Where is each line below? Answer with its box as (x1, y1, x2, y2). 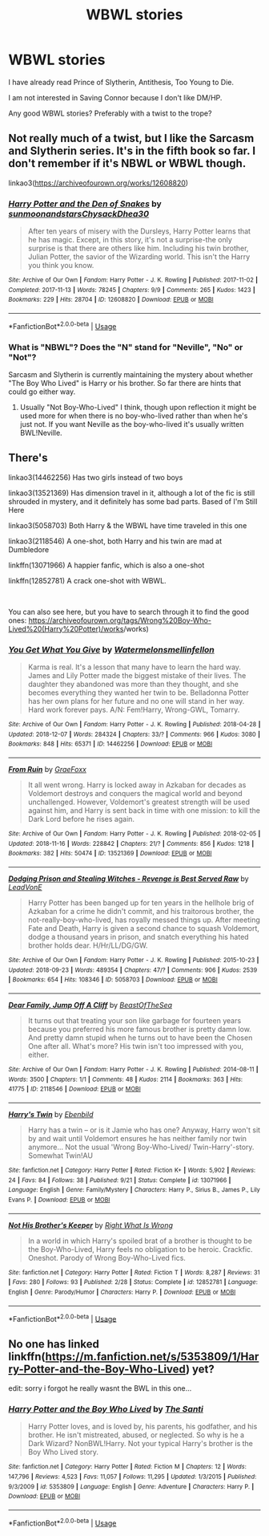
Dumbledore (8, 544, 50, 555)
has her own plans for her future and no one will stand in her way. (27, 697, 245, 706)
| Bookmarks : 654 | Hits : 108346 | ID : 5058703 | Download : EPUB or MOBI (8, 976, 218, 984)
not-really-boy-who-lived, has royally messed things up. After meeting (27, 915, 260, 924)
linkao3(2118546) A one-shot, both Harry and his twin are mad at (8, 536, 223, 546)
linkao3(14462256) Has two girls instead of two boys (8, 472, 183, 482)
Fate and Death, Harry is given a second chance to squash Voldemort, (27, 924, 260, 933)
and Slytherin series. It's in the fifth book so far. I (8, 144, 256, 158)
